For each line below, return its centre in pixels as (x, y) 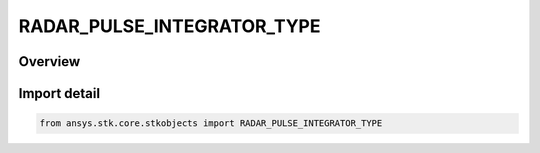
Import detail (59, 93)
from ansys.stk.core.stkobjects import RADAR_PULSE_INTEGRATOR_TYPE (211, 123)
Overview (49, 61)
